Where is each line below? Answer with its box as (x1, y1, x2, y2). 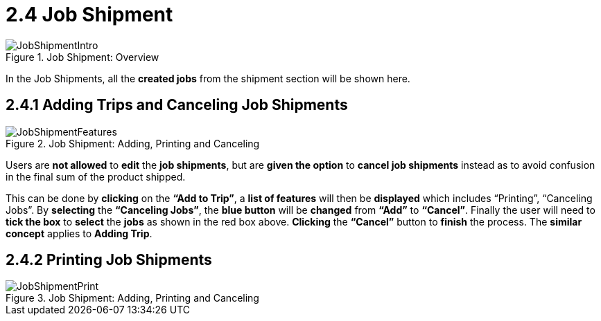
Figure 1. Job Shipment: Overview (6, 51, 159, 63)
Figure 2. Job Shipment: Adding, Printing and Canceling (6, 137, 260, 149)
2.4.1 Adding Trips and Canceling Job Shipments (6, 96, 348, 114)
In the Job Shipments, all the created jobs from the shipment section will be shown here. (6, 72, 410, 84)
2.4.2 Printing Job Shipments (6, 251, 212, 269)
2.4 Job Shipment (6, 3, 173, 26)
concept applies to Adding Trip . (6, 227, 153, 239)
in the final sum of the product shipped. (6, 170, 186, 183)
